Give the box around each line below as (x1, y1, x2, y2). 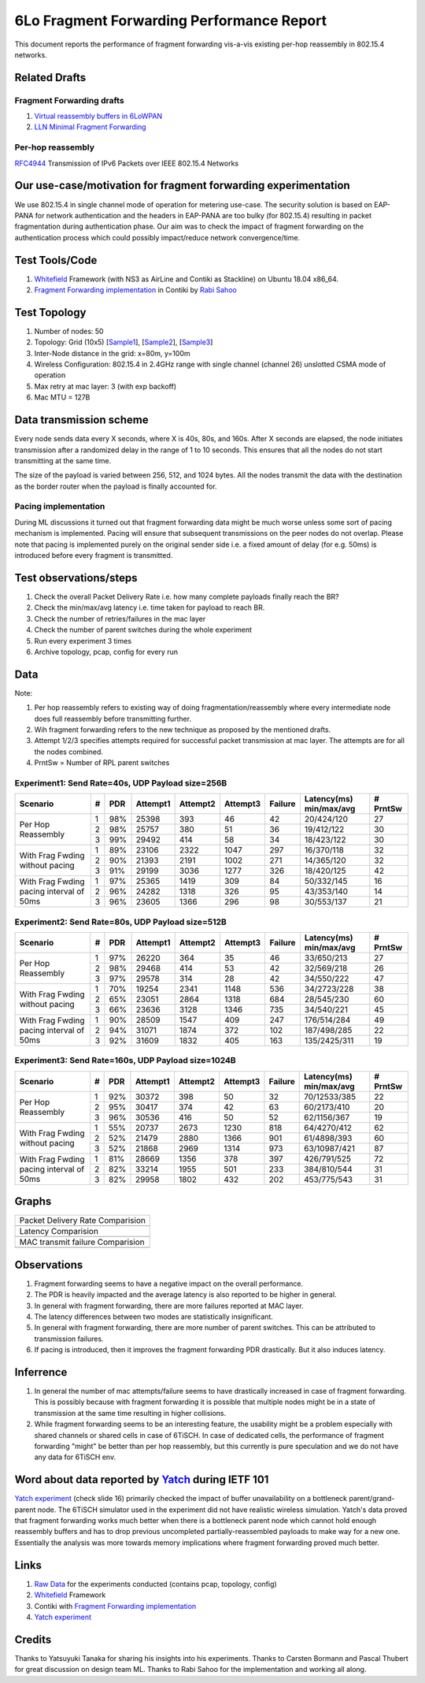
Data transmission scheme (14, 414, 149, 427)
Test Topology (14, 306, 87, 319)
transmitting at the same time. (14, 455, 112, 465)
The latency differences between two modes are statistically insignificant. (34, 1312, 273, 1321)
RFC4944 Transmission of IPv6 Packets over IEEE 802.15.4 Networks (14, 158, 239, 168)
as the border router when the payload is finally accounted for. (14, 481, 217, 491)
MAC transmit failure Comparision (19, 1237, 145, 1248)
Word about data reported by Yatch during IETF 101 (14, 1473, 269, 1487)
